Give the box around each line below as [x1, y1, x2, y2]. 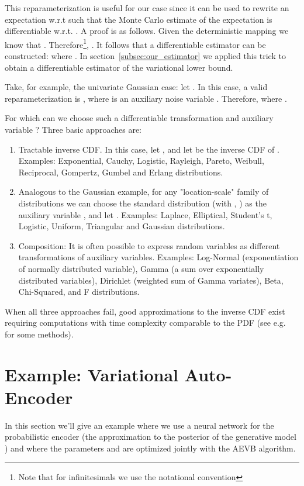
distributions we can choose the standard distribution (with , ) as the [18, 197, 267, 209]
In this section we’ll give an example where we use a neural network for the [5, 419, 274, 431]
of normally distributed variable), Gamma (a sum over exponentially [18, 262, 264, 274]
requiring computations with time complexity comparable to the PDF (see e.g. [5, 316, 286, 329]
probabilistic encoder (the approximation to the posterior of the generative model [5, 430, 296, 443]
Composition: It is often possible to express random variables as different [18, 239, 280, 251]
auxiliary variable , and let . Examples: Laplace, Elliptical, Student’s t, [18, 208, 272, 220]
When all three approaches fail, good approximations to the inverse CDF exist [5, 305, 285, 317]
